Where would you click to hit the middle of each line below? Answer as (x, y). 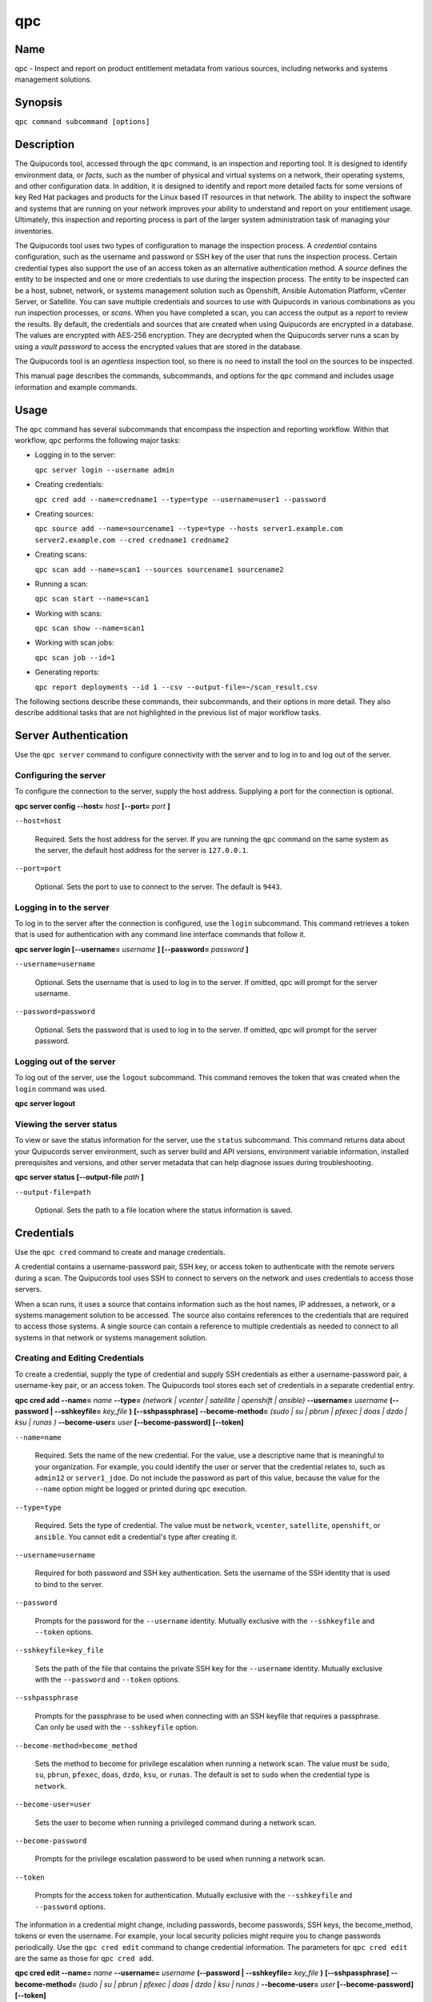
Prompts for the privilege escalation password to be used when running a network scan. (180, 1859)
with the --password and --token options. (107, 1680)
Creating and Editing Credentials (79, 1358)
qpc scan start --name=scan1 (92, 599)
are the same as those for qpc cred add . (84, 1959)
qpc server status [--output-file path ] (79, 1177)
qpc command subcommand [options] (82, 122)
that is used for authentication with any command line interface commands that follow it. (160, 935)
